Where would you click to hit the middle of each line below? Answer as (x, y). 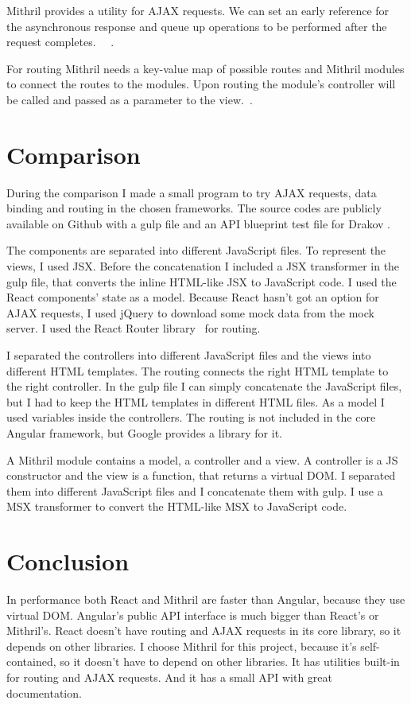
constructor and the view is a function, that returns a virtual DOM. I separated (201, 475)
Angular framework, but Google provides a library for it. (145, 433)
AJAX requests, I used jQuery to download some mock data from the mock (190, 312)
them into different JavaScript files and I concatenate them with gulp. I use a (195, 490)
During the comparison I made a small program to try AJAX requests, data (192, 192)
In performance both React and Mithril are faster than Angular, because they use (206, 599)
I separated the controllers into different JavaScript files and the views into (189, 355)
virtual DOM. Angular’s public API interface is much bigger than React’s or (193, 615)
